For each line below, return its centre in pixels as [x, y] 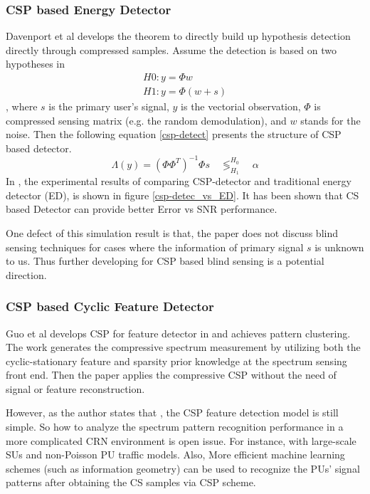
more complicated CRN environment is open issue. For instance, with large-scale [181, 440]
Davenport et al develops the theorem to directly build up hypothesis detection [178, 36]
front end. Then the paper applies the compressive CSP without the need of [171, 375]
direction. [26, 274]
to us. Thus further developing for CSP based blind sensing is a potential [165, 261]
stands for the [331, 120]
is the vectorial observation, [241, 106]
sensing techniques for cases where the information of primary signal [155, 247]
